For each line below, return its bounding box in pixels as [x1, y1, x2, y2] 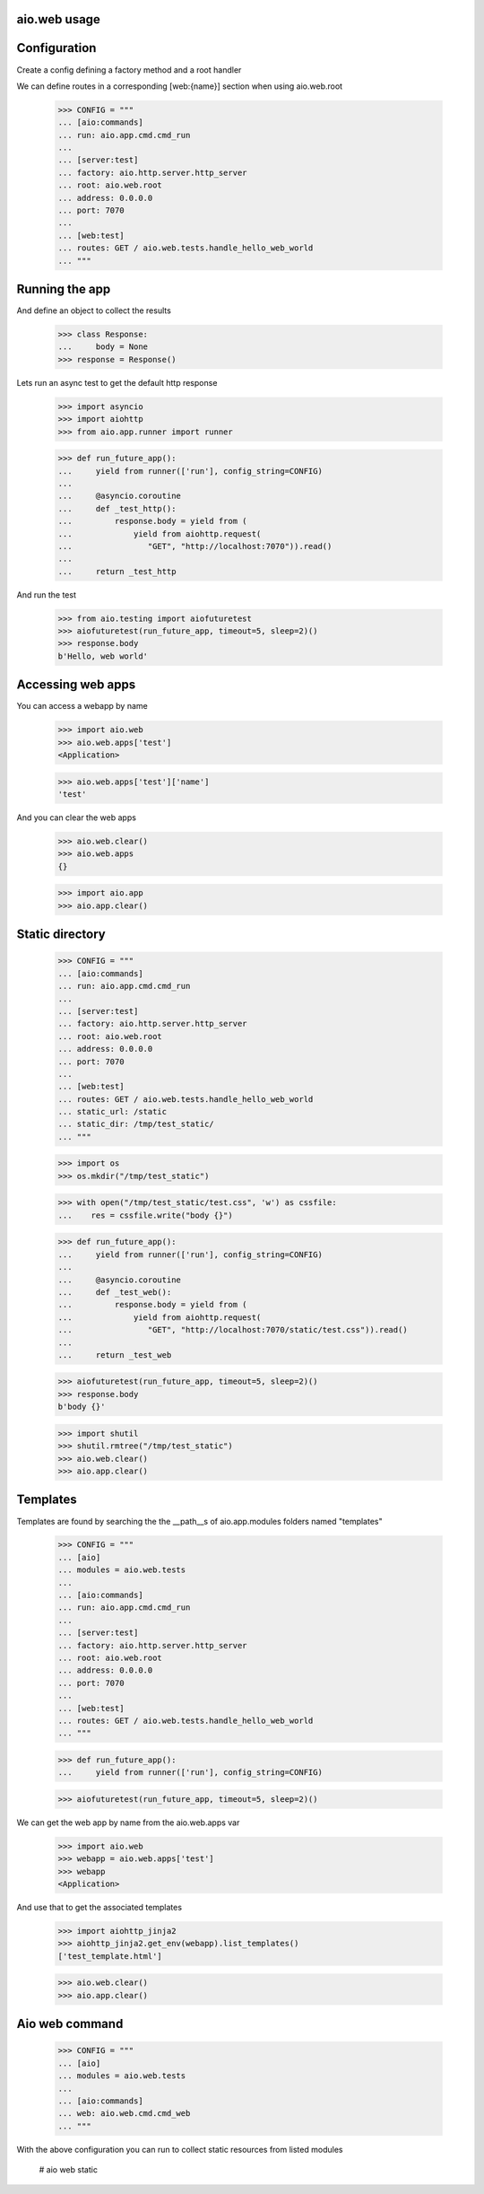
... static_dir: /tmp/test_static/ [57, 1119, 214, 1130]
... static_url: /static [57, 1106, 168, 1117]
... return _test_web [57, 1350, 172, 1359]
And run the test [16, 589, 76, 600]
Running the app [16, 282, 111, 296]
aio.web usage [16, 12, 100, 27]
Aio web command [16, 2016, 124, 2032]
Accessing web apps [16, 677, 136, 693]
